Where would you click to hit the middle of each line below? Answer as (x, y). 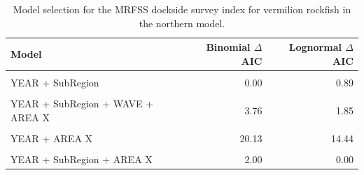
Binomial (228, 47)
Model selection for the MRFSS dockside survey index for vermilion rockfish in (182, 9)
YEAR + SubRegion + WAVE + (82, 103)
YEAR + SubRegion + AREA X (82, 159)
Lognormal (315, 47)
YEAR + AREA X (52, 138)
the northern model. (182, 23)
